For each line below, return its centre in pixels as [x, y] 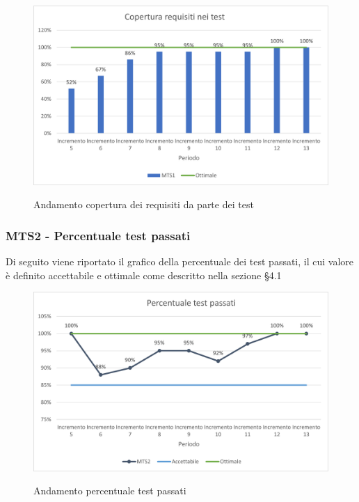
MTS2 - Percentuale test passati [98, 235]
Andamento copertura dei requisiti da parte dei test [144, 204]
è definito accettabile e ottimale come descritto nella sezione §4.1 [144, 275]
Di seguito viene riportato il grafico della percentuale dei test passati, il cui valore [180, 261]
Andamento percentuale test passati [110, 491]
